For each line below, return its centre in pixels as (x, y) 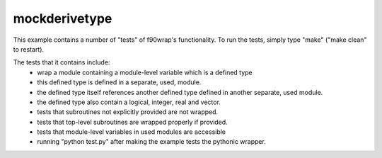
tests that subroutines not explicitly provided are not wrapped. (128, 112)
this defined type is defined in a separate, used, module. (119, 82)
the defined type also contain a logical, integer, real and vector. (129, 102)
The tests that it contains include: (62, 62)
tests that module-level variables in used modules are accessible (132, 132)
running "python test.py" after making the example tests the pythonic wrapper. (152, 142)
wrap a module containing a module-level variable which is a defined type (145, 72)
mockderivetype (63, 18)
